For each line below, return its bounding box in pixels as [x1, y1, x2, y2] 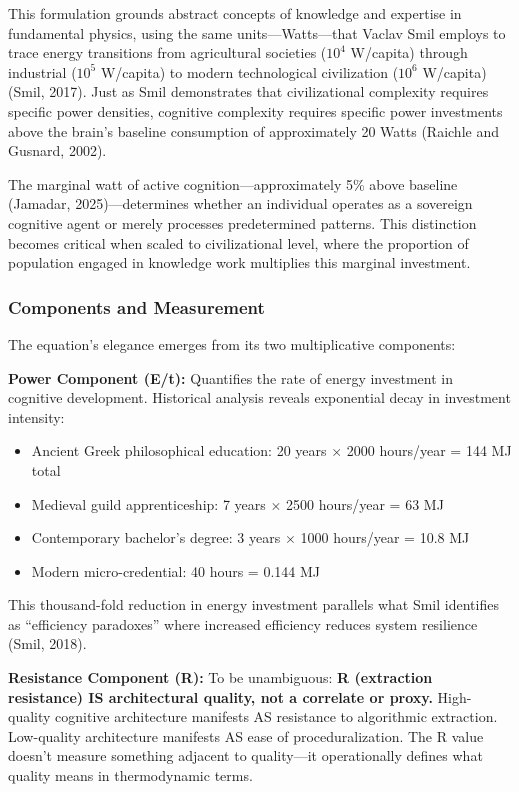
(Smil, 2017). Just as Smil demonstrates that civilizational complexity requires [8, 81, 489, 102]
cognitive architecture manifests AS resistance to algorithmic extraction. [55, 706, 498, 727]
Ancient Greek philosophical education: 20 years [31, 440, 327, 461]
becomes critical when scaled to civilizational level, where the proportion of [8, 232, 469, 253]
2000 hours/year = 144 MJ [346, 440, 512, 461]
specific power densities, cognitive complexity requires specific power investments [8, 100, 503, 121]
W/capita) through [350, 42, 468, 63]
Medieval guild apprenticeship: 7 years [31, 493, 266, 514]
